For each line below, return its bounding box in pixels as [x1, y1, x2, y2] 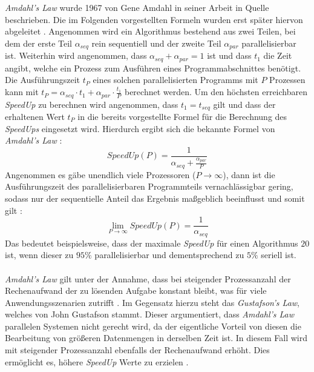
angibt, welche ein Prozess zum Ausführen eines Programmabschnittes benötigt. [5, 61, 301, 74]
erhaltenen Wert [5, 110, 65, 122]
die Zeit [263, 49, 292, 62]
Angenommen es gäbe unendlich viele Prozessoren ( [5, 168, 196, 181]
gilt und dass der [213, 98, 276, 110]
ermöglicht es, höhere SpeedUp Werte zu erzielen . [5, 355, 189, 368]
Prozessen [269, 73, 306, 86]
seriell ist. [261, 248, 296, 261]
